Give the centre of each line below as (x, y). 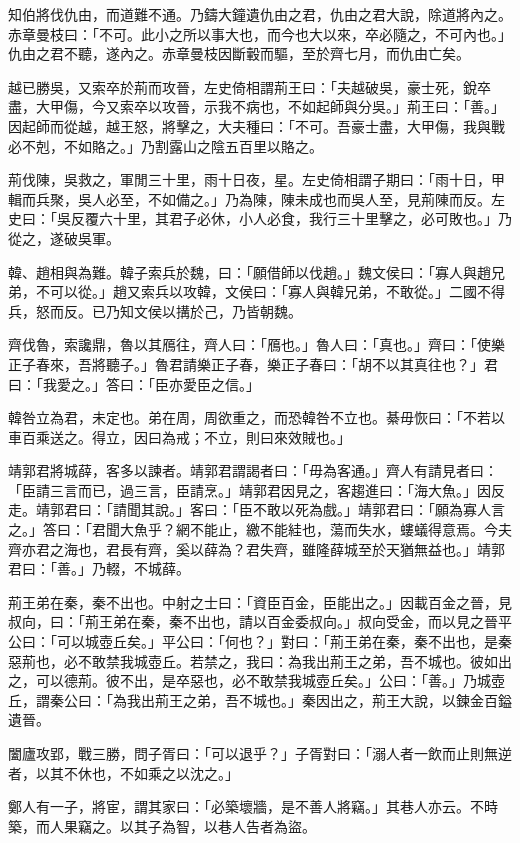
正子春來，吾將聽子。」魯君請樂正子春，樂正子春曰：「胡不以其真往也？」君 (253, 363)
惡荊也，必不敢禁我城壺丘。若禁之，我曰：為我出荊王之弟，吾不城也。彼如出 (260, 660)
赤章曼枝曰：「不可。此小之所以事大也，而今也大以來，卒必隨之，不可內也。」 (260, 33)
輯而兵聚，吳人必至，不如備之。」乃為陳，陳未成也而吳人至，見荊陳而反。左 (256, 198)
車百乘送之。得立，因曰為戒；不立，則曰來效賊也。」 (179, 436)
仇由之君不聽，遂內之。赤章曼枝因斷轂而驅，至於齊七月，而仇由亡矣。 (239, 53)
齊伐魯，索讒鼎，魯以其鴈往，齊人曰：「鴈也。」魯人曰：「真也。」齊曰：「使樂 (256, 344)
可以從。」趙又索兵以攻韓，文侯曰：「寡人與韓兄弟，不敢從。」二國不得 (277, 291)
